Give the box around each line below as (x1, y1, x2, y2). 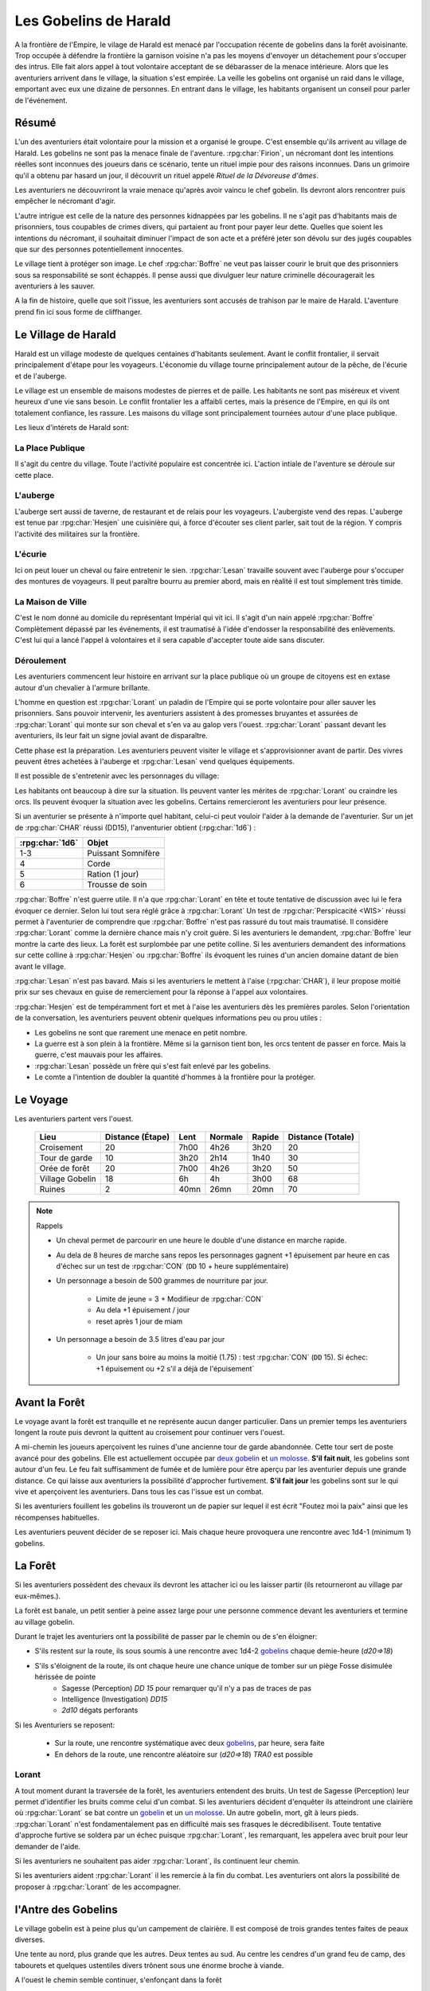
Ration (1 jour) (87, 869, 139, 880)
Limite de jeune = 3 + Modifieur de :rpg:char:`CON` (96, 1294, 264, 1304)
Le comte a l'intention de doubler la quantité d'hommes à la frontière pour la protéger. (34, 1072, 316, 1082)
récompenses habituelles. (14, 1512, 100, 1522)
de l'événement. (14, 96, 68, 105)
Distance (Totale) (287, 1132, 354, 1143)
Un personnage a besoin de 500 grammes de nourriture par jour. (56, 1276, 268, 1285)
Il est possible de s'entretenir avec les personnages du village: (14, 771, 220, 780)
